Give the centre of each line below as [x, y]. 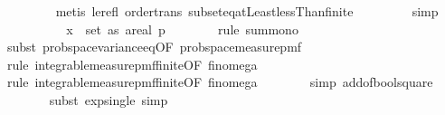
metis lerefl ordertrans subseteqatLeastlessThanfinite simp [247, 11]
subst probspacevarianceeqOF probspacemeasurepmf [154, 47]
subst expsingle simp [109, 99]
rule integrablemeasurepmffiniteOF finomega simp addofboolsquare [220, 82]
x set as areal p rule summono [182, 29]
